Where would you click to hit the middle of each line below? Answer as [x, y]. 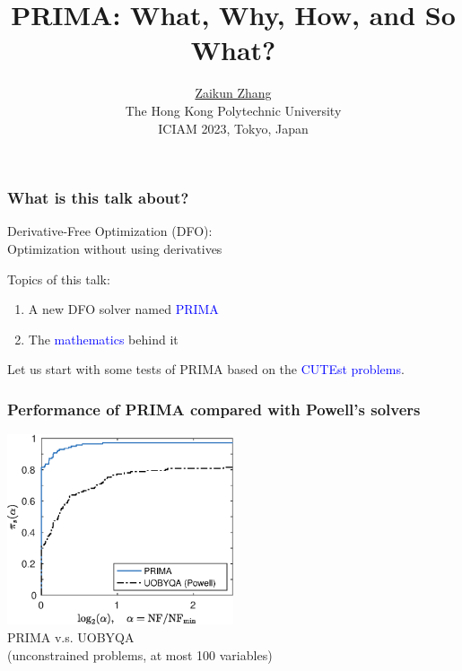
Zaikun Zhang [233, 93]
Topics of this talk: [59, 279]
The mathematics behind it [103, 339]
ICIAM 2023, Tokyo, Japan [233, 128]
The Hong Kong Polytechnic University [233, 110]
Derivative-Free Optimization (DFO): [110, 231]
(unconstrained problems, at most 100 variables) [140, 654]
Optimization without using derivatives [115, 248]
